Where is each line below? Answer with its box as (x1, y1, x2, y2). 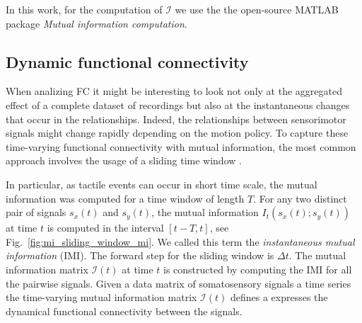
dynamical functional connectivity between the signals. (6, 303, 243, 318)
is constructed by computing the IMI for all (163, 261, 352, 276)
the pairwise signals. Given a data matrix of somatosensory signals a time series (6, 276, 351, 290)
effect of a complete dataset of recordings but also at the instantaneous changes (6, 97, 350, 112)
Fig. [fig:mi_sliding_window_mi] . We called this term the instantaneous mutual (6, 234, 355, 249)
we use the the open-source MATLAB (175, 2, 339, 16)
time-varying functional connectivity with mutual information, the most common (6, 139, 356, 154)
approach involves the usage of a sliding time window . (6, 153, 242, 168)
